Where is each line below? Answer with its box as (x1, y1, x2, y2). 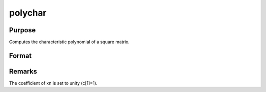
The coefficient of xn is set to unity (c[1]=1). (9, 80, 98, 86)
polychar (9, 7, 47, 18)
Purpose (9, 26, 36, 34)
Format (9, 51, 32, 60)
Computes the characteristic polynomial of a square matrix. (9, 39, 130, 45)
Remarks (9, 67, 37, 75)
